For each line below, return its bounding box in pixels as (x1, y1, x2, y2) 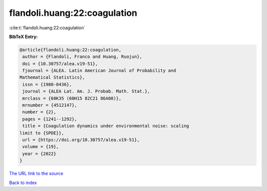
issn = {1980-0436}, (22, 82, 72, 87)
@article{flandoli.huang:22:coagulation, (19, 47, 122, 52)
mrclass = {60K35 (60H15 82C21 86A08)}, (22, 95, 122, 101)
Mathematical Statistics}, (19, 75, 85, 80)
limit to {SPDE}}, (19, 130, 64, 136)
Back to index (9, 180, 37, 186)
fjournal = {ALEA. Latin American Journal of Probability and (22, 68, 177, 74)
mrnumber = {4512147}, (22, 102, 78, 108)
